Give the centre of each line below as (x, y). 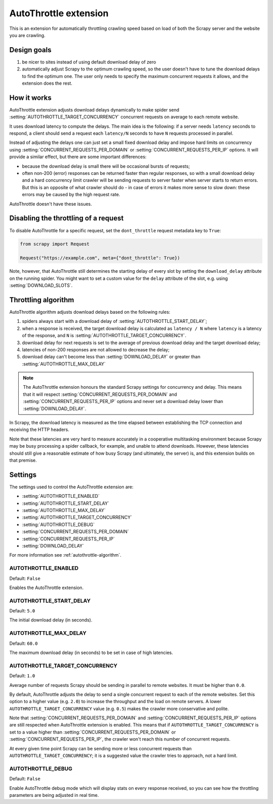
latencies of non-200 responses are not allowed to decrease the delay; (96, 349)
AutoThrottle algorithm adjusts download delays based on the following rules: (90, 312)
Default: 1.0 (22, 676)
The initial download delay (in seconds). (51, 620)
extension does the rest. (47, 83)
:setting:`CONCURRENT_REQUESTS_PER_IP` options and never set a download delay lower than (123, 401)
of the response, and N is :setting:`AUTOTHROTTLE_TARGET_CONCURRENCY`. (104, 336)
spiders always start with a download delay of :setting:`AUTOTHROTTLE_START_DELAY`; (115, 321)
